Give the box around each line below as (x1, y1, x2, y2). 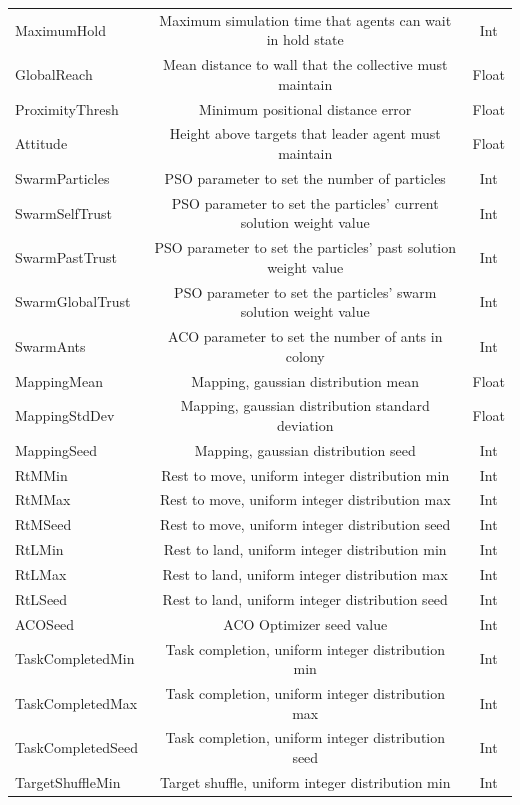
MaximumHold (15, 19, 107, 40)
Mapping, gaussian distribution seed (194, 439, 416, 460)
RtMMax (15, 489, 71, 510)
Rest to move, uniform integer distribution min (161, 464, 450, 485)
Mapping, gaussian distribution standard (180, 395, 430, 416)
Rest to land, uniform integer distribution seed (162, 588, 448, 609)
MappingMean (15, 370, 103, 391)
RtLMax (15, 564, 67, 584)
